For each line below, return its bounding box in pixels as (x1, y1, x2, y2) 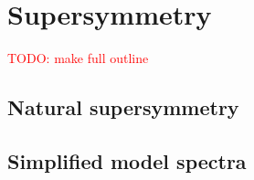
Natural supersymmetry (7, 93, 239, 122)
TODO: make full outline (7, 48, 149, 68)
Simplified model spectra (7, 146, 247, 175)
